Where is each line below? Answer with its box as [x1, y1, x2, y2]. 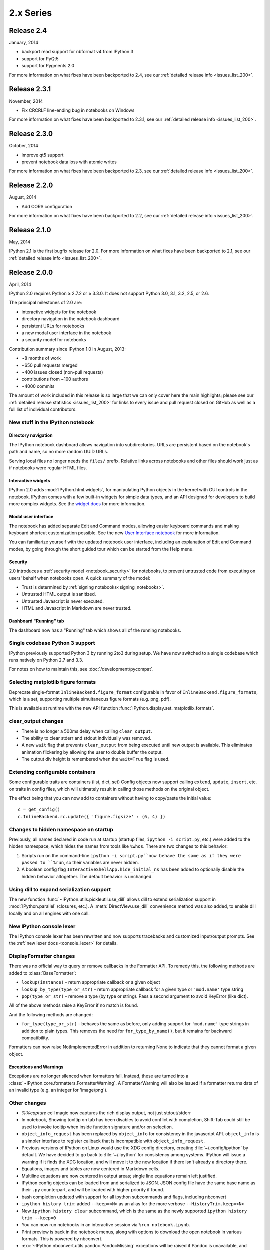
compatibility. [21, 1035, 50, 1041]
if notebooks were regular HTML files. [9, 465, 87, 471]
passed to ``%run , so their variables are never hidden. [21, 860, 139, 866]
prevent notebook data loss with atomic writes [21, 159, 117, 165]
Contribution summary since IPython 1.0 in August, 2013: [9, 346, 126, 352]
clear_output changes [9, 718, 64, 725]
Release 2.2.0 [9, 181, 53, 190]
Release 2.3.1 [9, 85, 51, 93]
